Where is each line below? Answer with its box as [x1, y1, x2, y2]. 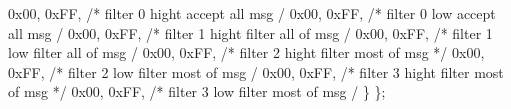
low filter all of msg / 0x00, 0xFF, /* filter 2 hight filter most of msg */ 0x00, [8, 42, 485, 63]
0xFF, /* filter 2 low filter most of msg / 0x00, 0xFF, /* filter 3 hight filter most [8, 61, 504, 82]
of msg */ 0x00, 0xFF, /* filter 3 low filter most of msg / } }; [8, 81, 386, 102]
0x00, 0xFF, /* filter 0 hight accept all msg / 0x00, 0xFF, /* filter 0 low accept [8, 3, 496, 23]
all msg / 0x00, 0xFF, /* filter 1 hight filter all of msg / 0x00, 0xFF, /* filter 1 [8, 22, 493, 43]
